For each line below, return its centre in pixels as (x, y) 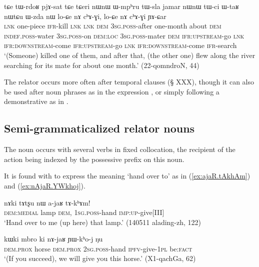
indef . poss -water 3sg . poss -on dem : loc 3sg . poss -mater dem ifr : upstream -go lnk (124, 35)
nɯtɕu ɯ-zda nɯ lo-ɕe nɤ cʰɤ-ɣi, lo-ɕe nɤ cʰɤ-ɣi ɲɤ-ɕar (85, 16)
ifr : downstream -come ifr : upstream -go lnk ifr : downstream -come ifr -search (120, 45)
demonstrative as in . (36, 101)
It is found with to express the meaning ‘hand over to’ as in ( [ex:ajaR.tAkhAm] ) (127, 176)
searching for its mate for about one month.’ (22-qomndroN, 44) (102, 65)
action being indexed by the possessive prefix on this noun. (94, 159)
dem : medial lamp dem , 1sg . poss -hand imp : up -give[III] (84, 212)
